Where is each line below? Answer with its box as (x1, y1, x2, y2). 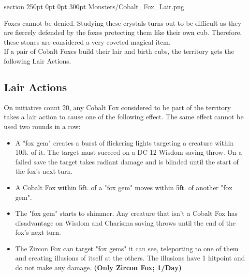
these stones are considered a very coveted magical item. (4, 36, 171, 47)
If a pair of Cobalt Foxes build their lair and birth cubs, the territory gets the (4, 46, 234, 56)
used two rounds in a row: (4, 121, 81, 131)
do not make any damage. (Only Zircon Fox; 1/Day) (15, 262, 182, 273)
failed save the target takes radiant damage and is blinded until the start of (15, 156, 239, 166)
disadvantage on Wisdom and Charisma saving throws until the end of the (15, 217, 236, 227)
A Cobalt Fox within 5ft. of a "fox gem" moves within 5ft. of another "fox (15, 182, 233, 192)
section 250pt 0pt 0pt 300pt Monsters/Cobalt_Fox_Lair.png (4, 1, 184, 11)
